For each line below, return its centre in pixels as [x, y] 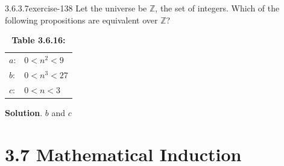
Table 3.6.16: [39, 40]
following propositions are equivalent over [81, 20]
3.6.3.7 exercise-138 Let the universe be [76, 8]
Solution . [24, 112]
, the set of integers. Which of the [217, 8]
